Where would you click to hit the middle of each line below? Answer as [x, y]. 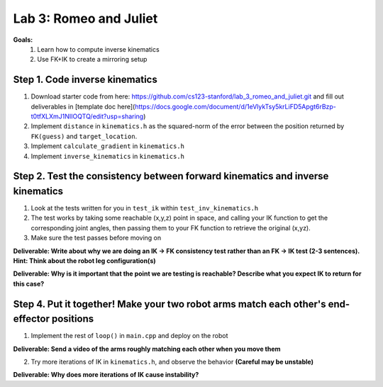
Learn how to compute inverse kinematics [98, 49]
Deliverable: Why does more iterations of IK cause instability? [106, 375]
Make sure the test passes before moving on [96, 238]
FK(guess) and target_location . [84, 136]
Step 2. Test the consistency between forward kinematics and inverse [171, 176]
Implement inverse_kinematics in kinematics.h [107, 156]
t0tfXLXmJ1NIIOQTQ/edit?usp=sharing [87, 116]
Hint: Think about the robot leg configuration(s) [84, 261]
